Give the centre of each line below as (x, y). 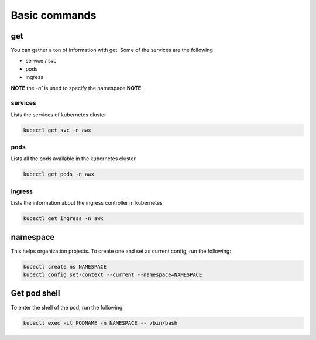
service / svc (41, 61)
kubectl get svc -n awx (57, 130)
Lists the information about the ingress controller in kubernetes (87, 203)
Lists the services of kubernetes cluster (59, 115)
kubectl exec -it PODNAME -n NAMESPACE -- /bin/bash (100, 323)
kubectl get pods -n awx (59, 174)
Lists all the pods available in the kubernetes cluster (73, 159)
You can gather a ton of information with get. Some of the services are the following (112, 50)
